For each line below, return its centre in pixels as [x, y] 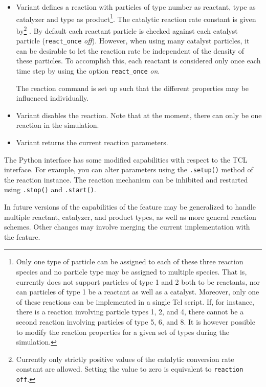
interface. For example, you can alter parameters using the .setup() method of [129, 169]
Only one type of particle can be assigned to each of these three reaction [130, 261]
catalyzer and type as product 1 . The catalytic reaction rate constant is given [136, 18]
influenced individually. [52, 98]
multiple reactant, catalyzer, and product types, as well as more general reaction [130, 217]
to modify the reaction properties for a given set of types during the [123, 332]
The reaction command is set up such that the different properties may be [132, 88]
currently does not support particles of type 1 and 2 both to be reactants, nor [138, 281]
